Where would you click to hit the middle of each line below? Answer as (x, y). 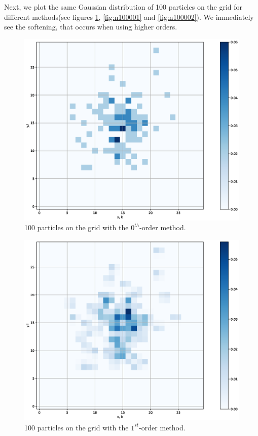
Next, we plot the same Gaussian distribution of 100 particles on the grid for (123, 7)
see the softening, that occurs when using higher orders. (91, 27)
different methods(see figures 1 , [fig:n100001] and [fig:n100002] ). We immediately (129, 17)
